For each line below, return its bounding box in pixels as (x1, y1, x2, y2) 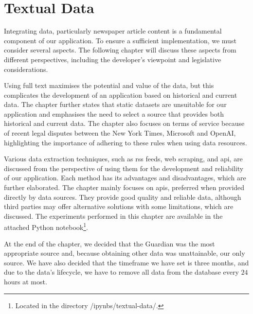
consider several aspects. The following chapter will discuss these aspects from (4, 45, 236, 55)
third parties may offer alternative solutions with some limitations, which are (4, 201, 234, 211)
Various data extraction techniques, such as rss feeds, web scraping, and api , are (4, 154, 243, 164)
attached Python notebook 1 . (4, 221, 88, 232)
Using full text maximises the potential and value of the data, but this (4, 80, 214, 90)
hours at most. (4, 277, 47, 287)
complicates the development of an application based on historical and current (4, 89, 237, 100)
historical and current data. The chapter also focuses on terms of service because (4, 118, 245, 128)
